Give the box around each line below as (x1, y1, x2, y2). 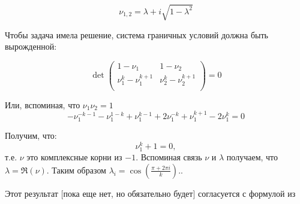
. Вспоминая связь (136, 151, 202, 163)
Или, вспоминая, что (5, 98, 80, 111)
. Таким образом (46, 163, 106, 176)
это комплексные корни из (26, 151, 122, 163)
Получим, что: (5, 129, 57, 142)
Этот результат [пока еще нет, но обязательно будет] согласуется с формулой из (5, 187, 296, 199)
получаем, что (226, 151, 278, 163)
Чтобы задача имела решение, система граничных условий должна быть (5, 28, 268, 41)
